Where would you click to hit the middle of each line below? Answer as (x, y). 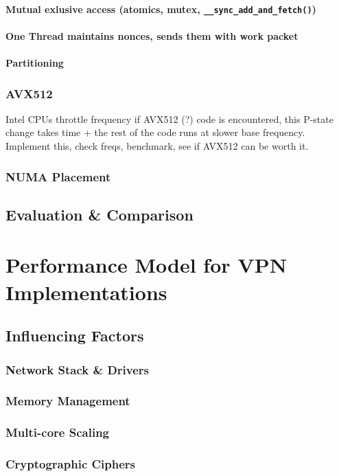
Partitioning (35, 63)
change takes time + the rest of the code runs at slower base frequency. (155, 132)
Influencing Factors (75, 336)
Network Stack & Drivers (78, 369)
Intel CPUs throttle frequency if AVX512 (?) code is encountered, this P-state (169, 118)
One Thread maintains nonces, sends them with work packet (152, 35)
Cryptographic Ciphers (71, 464)
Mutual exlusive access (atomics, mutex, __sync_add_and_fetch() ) (161, 9)
